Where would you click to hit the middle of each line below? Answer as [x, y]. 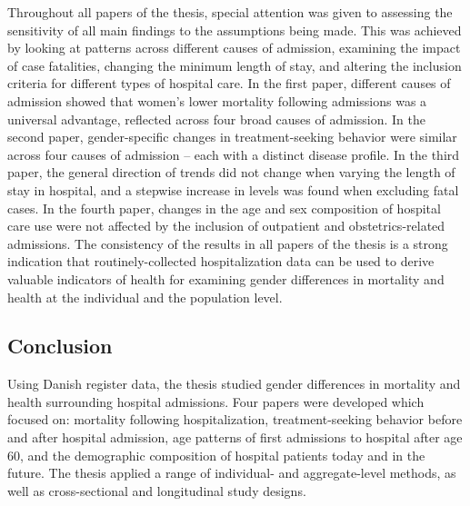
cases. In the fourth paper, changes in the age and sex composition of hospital [224, 208]
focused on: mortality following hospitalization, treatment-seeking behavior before [235, 419]
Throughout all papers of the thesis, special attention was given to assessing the [230, 12]
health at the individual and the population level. [145, 297]
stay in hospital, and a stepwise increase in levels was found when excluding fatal [233, 189]
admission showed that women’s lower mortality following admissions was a [217, 100]
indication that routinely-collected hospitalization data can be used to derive [221, 261]
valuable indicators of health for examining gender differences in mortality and [226, 278]
